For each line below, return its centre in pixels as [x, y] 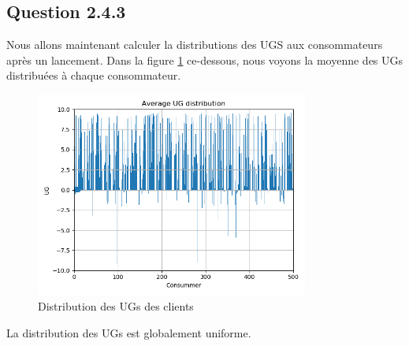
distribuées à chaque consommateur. [94, 75]
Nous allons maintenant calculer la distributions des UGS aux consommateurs [195, 45]
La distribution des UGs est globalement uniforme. [129, 332]
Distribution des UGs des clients [116, 305]
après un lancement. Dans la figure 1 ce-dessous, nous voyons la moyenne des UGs [205, 60]
